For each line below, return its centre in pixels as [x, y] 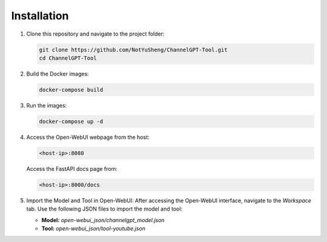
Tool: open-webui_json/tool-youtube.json [93, 228]
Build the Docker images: [58, 74]
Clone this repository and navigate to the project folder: [95, 34]
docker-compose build [71, 90]
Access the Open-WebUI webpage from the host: [88, 137]
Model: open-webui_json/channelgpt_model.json [103, 220]
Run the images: [47, 105]
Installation [40, 16]
